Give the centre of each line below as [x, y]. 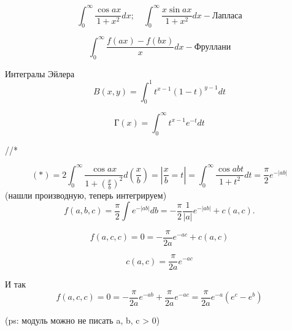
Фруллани [213, 47]
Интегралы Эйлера [40, 73]
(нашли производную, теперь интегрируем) [86, 195]
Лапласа [227, 16]
